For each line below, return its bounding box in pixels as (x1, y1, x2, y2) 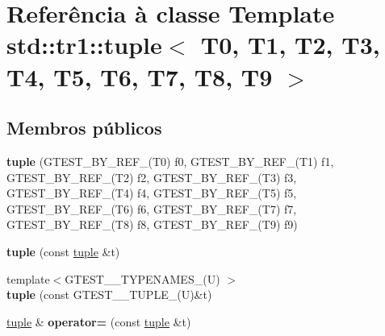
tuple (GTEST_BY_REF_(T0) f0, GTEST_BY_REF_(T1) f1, (6, 152, 334, 169)
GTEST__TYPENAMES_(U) (65, 270, 220, 287)
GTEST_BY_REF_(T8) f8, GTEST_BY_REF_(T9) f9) (6, 216, 298, 233)
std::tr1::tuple (6, 28, 162, 61)
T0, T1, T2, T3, (200, 28, 380, 61)
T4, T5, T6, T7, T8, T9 (6, 60, 273, 93)
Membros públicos (6, 115, 162, 140)
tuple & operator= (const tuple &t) (6, 313, 191, 330)
